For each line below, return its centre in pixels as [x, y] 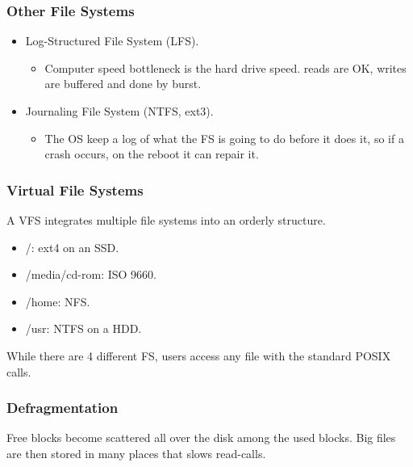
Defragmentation [63, 408]
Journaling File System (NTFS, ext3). [119, 111]
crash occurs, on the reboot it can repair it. [152, 154]
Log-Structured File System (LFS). [112, 41]
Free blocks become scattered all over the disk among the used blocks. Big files [201, 438]
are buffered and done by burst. [123, 84]
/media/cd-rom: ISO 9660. [91, 274]
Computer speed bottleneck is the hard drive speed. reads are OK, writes [225, 67]
